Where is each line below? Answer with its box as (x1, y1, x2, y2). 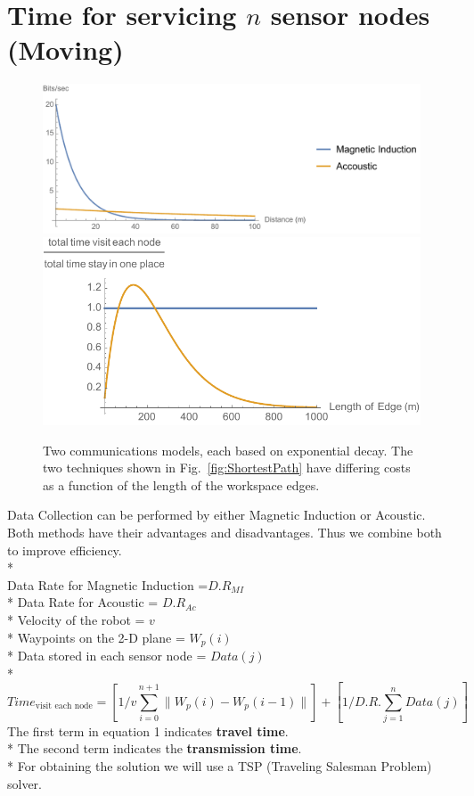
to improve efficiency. (7, 540, 122, 559)
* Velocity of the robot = (7, 610, 145, 628)
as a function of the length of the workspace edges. (43, 475, 320, 494)
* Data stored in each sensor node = (7, 646, 207, 665)
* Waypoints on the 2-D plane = (7, 628, 185, 646)
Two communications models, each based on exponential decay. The (43, 440, 413, 459)
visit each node (35, 702, 93, 710)
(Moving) (7, 31, 124, 68)
